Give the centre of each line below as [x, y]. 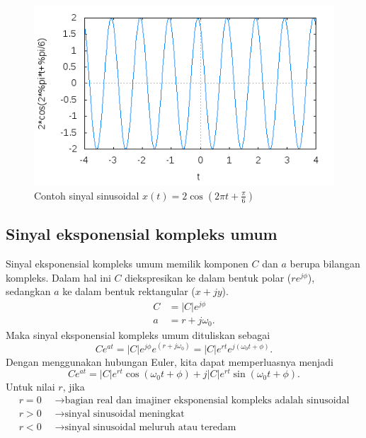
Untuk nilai [30, 387]
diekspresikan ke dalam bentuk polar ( [208, 277]
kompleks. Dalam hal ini [58, 277]
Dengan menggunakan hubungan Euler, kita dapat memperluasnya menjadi [170, 361]
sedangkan [28, 291]
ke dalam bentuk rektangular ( [129, 291]
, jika [74, 387]
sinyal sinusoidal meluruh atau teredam [150, 427]
